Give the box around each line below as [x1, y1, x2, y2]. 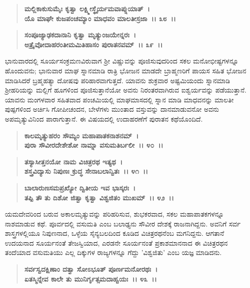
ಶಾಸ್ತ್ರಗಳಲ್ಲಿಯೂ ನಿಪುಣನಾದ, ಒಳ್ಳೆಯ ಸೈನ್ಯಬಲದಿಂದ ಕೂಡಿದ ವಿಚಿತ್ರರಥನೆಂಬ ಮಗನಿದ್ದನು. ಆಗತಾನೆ [5, 228, 224, 238]
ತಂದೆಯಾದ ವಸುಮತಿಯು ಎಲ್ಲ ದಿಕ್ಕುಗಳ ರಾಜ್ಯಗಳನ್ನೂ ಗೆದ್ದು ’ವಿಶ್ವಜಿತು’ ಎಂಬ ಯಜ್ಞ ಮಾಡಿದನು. [5, 247, 222, 257]
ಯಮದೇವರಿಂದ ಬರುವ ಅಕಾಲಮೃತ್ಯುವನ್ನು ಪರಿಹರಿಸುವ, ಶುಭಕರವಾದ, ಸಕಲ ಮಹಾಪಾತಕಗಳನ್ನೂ [5, 209, 224, 219]
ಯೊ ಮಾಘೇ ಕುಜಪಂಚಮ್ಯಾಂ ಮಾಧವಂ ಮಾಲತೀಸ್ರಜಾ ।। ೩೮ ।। [24, 13, 176, 23]
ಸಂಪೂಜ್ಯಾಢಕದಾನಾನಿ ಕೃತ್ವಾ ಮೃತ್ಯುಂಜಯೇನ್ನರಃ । [24, 30, 136, 40]
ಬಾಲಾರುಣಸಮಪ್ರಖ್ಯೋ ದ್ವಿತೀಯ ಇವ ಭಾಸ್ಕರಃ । [24, 182, 136, 192]
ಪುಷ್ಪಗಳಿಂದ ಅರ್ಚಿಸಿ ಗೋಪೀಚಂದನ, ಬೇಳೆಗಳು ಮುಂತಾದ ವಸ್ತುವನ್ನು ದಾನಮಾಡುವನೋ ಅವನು [5, 104, 219, 114]
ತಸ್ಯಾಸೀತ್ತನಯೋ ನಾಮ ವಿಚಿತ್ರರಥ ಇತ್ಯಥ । [24, 156, 123, 166]
